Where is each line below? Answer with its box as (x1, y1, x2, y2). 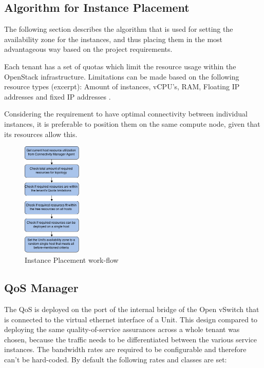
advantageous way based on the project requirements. (4, 44, 173, 54)
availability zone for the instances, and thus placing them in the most (4, 33, 223, 44)
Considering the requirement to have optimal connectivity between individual (4, 108, 248, 119)
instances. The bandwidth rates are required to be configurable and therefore (4, 344, 247, 355)
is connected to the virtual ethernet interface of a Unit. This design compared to (4, 314, 258, 324)
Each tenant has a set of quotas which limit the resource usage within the (4, 61, 236, 71)
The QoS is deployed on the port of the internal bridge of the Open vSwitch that (4, 304, 259, 315)
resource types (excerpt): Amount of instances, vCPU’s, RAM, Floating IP (4, 81, 240, 92)
